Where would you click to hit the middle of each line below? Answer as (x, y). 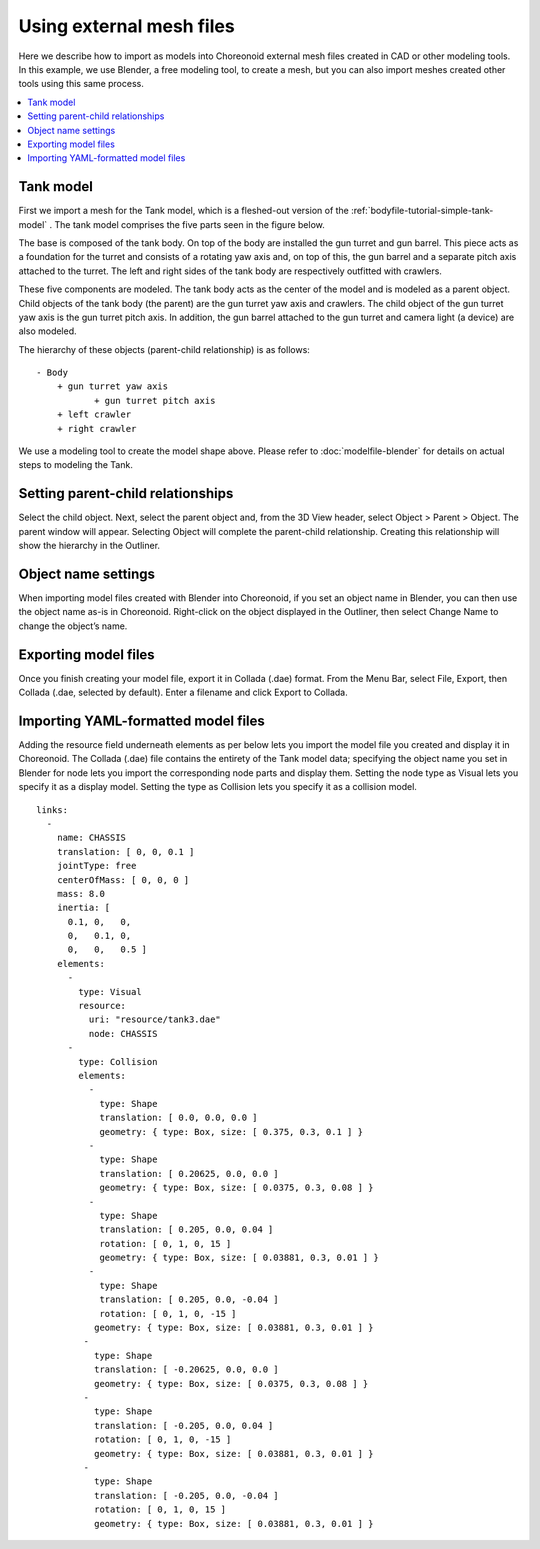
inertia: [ (83, 908)
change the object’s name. (73, 626)
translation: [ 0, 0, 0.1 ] (125, 851)
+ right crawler (96, 428)
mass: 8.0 (80, 893)
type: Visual (110, 991)
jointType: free (96, 866)
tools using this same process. (81, 84)
